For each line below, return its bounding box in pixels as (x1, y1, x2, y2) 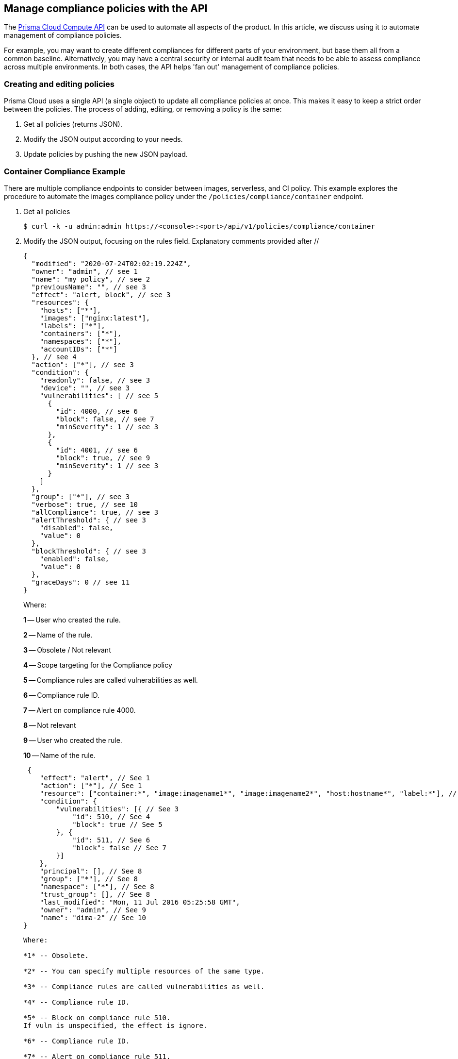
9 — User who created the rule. (23, 736, 122, 744)
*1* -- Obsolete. (23, 951, 89, 959)
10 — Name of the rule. (23, 751, 96, 759)
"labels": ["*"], (39, 321, 105, 330)
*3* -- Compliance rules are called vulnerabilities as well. (23, 982, 265, 991)
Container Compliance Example (4, 166, 126, 176)
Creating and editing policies (4, 79, 114, 89)
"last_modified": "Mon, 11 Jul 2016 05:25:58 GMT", (39, 898, 240, 906)
